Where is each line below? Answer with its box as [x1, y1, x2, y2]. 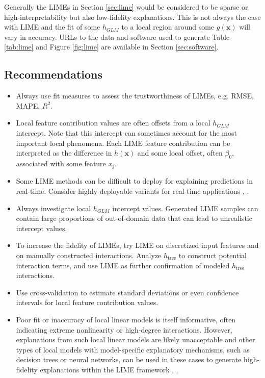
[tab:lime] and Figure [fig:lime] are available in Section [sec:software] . [4, 41, 219, 52]
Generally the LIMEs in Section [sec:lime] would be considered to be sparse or [4, 2, 248, 12]
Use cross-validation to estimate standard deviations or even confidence [16, 287, 239, 297]
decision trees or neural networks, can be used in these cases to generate [16, 354, 242, 365]
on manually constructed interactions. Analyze [16, 249, 162, 260]
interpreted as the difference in [16, 147, 112, 158]
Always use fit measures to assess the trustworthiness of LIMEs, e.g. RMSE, [16, 90, 254, 101]
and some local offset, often [137, 147, 223, 158]
